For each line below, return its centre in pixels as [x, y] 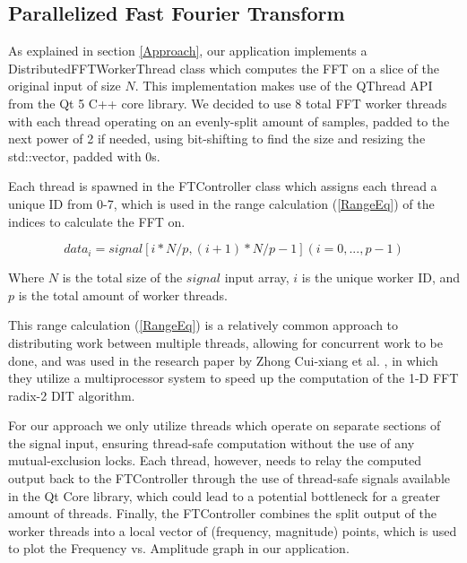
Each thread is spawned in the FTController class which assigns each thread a [223, 186]
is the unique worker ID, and [381, 277]
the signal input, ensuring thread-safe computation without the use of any [212, 442]
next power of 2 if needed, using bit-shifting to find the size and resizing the [217, 139]
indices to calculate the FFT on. [97, 221]
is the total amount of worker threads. [123, 294]
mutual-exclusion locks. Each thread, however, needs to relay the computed [215, 460]
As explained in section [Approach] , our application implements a [188, 51]
